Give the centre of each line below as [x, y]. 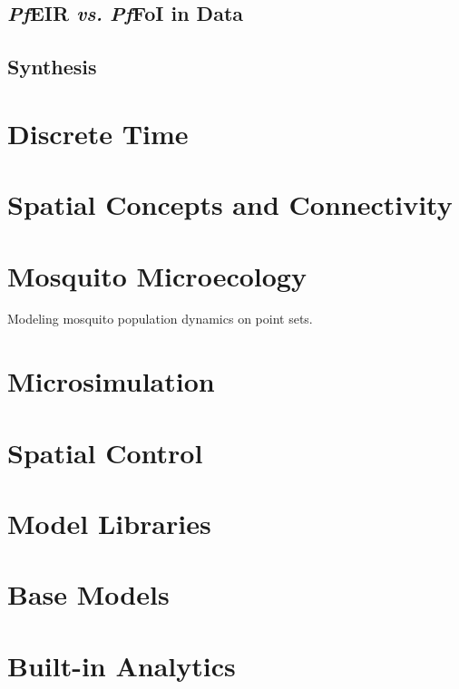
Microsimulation [111, 381]
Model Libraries [109, 523]
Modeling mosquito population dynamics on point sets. [160, 319]
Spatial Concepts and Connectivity [230, 204]
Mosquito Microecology [157, 275]
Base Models [88, 594]
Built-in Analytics [122, 665]
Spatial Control [105, 452]
